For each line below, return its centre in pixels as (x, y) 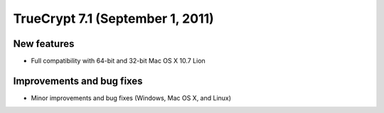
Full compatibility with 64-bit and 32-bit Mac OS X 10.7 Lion (118, 61)
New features (44, 44)
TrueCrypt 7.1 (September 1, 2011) (114, 18)
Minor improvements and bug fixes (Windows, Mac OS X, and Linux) (131, 98)
